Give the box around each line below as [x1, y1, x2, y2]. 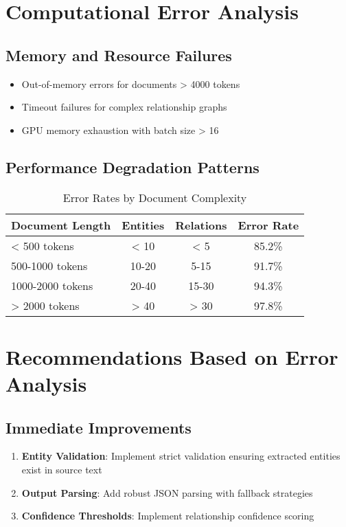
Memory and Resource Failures [5, 44, 232, 65]
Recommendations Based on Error [5, 342, 338, 370]
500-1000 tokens [11, 257, 88, 273]
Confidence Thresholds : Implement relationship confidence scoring [21, 508, 314, 523]
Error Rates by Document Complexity [62, 189, 247, 205]
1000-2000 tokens [11, 277, 93, 293]
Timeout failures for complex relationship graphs [21, 100, 227, 114]
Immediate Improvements [5, 416, 192, 438]
